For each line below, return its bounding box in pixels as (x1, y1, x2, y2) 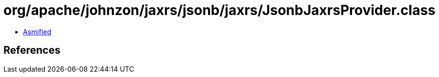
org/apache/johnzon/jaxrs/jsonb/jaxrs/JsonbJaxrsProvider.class (3, 2, 436, 18)
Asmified (23, 27, 52, 36)
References (3, 44, 61, 57)
